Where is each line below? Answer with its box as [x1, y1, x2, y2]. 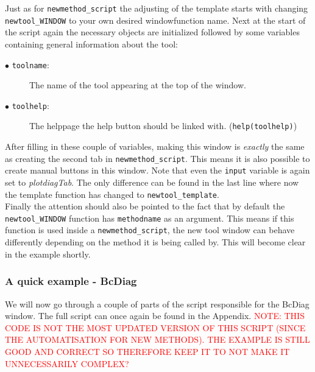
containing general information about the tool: [5, 37, 179, 50]
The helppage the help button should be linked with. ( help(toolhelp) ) [29, 119, 297, 132]
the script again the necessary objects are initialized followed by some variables [5, 26, 300, 38]
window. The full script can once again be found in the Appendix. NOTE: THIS [5, 309, 305, 322]
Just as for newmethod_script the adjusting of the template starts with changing [5, 2, 308, 14]
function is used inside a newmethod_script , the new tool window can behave [5, 223, 295, 236]
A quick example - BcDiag [5, 273, 137, 289]
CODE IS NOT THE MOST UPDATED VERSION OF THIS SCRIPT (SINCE [5, 321, 306, 334]
